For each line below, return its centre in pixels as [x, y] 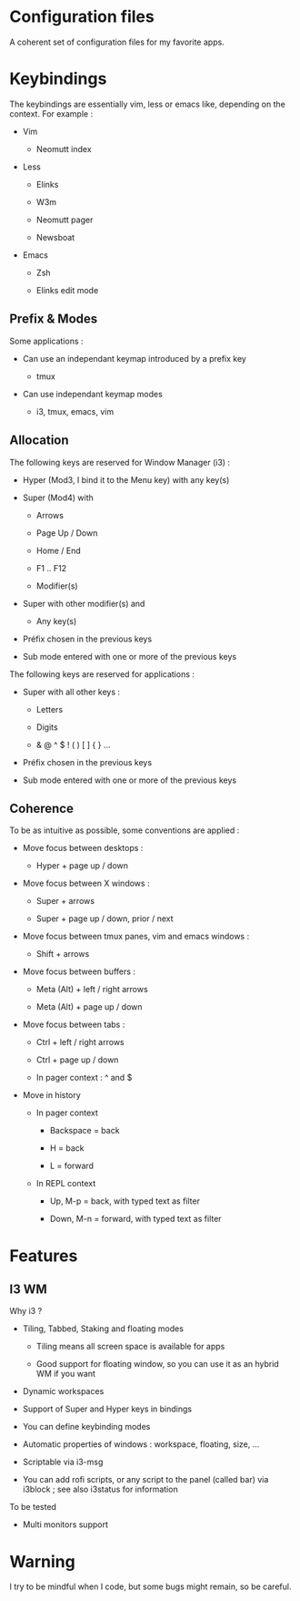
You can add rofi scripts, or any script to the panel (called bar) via [145, 1480]
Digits [47, 727]
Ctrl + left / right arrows [80, 1042]
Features [44, 1256]
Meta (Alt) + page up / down [89, 1007]
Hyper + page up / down [82, 866]
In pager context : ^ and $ [84, 1078]
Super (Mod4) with [58, 498]
